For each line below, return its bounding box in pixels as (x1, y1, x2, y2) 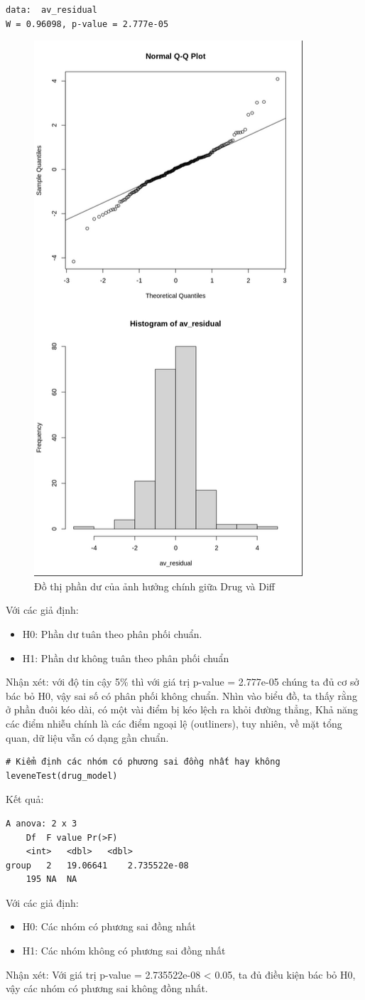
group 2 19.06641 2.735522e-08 (6, 860, 189, 871)
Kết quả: (6, 792, 44, 807)
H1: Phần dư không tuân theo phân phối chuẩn (22, 650, 229, 665)
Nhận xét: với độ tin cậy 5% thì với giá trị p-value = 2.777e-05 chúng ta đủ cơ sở (6, 674, 359, 689)
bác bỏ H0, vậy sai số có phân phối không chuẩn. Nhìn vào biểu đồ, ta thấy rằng (6, 688, 357, 703)
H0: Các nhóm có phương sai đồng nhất (22, 919, 196, 934)
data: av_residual (6, 5, 97, 15)
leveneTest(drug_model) (6, 770, 118, 781)
